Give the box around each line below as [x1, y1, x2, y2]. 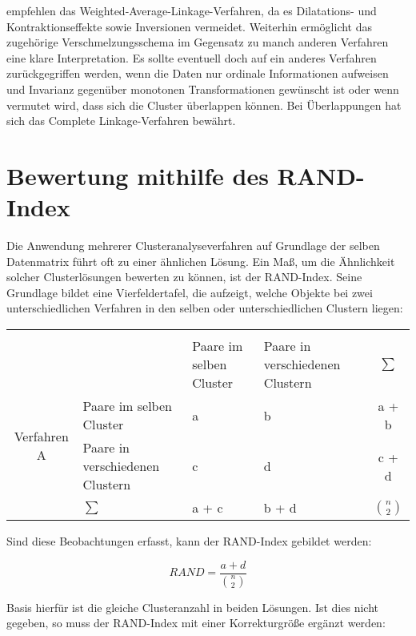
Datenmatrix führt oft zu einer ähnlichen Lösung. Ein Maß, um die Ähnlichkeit [6, 252, 395, 269]
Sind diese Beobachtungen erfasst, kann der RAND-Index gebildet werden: [6, 533, 372, 549]
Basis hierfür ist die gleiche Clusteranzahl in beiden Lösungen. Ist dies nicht [6, 598, 378, 615]
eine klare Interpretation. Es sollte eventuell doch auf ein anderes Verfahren [6, 49, 377, 66]
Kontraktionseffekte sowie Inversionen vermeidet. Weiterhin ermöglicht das [6, 18, 373, 34]
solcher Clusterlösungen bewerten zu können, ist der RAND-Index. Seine [6, 268, 362, 285]
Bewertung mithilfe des [6, 159, 269, 191]
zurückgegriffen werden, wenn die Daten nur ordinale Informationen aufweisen [6, 65, 389, 82]
